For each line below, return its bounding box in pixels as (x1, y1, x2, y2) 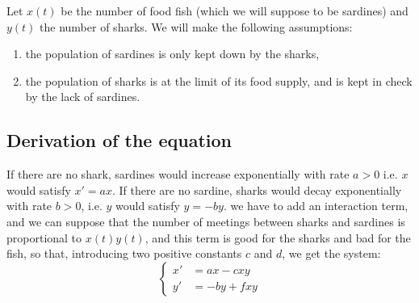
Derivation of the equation (6, 128, 232, 153)
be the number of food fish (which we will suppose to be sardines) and (61, 2, 409, 19)
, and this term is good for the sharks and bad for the (145, 229, 411, 246)
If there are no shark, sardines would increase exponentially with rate (6, 166, 350, 183)
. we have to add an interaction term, (223, 197, 409, 214)
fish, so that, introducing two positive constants (6, 245, 242, 262)
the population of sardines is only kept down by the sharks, (25, 45, 320, 62)
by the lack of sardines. (25, 88, 140, 105)
